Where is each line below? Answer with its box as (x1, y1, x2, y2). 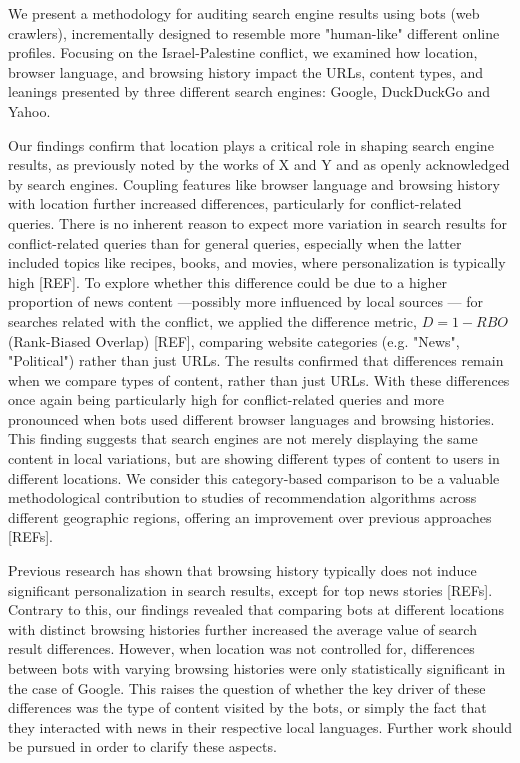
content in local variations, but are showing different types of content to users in (8, 448, 500, 469)
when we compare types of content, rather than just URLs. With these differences (8, 369, 510, 390)
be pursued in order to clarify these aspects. (8, 736, 277, 757)
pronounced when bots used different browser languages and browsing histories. (8, 408, 495, 429)
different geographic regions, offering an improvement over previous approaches (8, 506, 492, 527)
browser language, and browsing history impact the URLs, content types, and (8, 61, 483, 82)
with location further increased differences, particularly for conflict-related (8, 193, 462, 214)
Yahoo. (8, 100, 51, 121)
